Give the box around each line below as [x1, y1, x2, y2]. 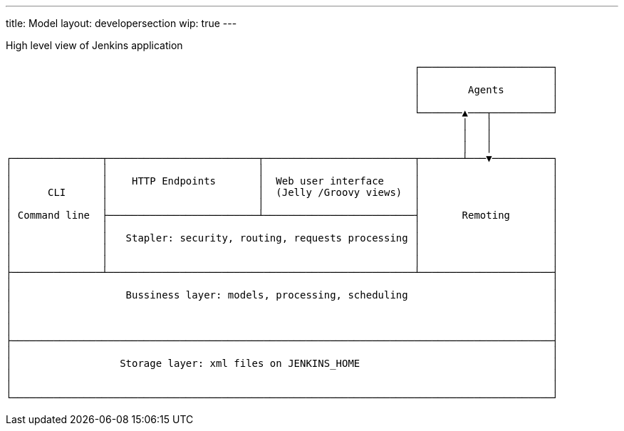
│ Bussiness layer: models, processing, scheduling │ [6, 289, 558, 301]
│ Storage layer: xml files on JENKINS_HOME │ [6, 358, 558, 369]
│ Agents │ [414, 84, 558, 95]
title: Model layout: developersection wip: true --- [6, 17, 237, 29]
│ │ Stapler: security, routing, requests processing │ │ [6, 232, 558, 244]
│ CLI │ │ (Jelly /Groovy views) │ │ [6, 187, 558, 198]
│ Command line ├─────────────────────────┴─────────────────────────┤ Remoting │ [6, 209, 558, 221]
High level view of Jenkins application [6, 39, 183, 51]
